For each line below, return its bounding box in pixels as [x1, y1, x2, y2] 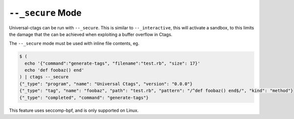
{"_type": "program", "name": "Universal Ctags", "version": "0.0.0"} [19, 81, 193, 87]
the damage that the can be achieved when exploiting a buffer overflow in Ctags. [9, 31, 172, 37]
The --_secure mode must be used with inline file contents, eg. [9, 41, 140, 47]
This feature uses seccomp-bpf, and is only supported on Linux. [9, 107, 139, 113]
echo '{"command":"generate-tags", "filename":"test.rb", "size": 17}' [24, 60, 200, 66]
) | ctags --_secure [19, 74, 69, 80]
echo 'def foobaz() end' [24, 68, 84, 73]
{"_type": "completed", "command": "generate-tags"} [19, 95, 149, 100]
